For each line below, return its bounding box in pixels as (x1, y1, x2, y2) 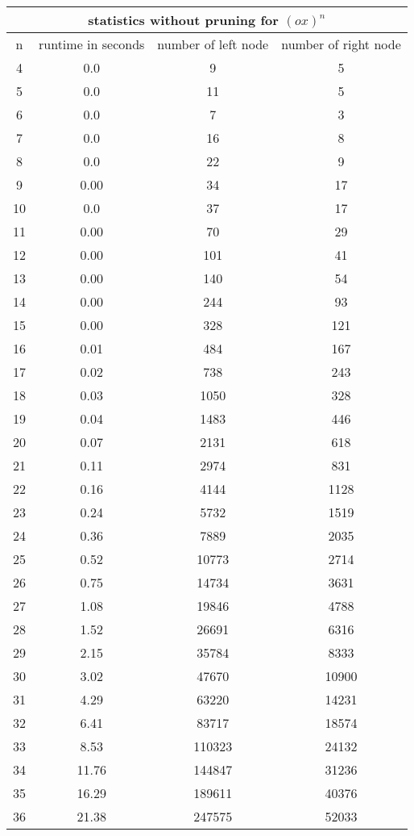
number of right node (281, 35, 401, 53)
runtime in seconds (39, 35, 145, 53)
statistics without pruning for (88, 10, 279, 29)
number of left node (157, 35, 269, 53)
